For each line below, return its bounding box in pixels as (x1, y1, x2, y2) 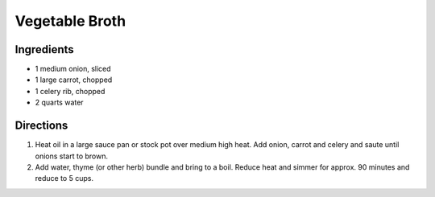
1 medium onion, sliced (35, 64, 112, 74)
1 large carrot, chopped (35, 75, 113, 84)
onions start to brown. (35, 151, 109, 161)
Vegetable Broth (14, 12, 126, 30)
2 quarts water (35, 97, 84, 108)
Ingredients (14, 43, 74, 56)
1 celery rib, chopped (35, 86, 106, 96)
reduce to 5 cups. (35, 174, 94, 183)
